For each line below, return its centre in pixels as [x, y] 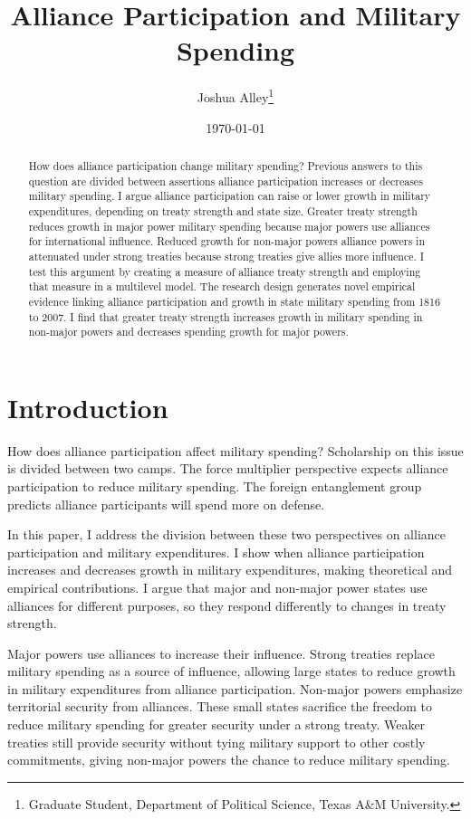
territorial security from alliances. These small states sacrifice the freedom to [220, 706]
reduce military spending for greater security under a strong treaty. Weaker [216, 724]
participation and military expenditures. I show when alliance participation [216, 552]
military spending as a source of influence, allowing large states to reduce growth [231, 671]
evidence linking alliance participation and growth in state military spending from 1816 [234, 301]
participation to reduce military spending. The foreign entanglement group [215, 486]
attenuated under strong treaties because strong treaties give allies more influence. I [226, 256]
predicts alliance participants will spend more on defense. [166, 504]
